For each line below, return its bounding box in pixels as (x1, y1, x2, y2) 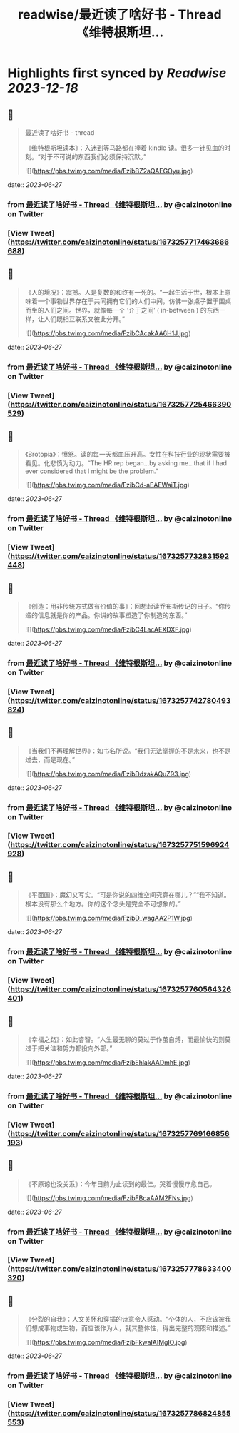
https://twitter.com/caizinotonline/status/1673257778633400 (10, 1264, 232, 1274)
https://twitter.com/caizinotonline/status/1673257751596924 (10, 840, 230, 850)
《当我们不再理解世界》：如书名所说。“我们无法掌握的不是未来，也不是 (24, 746, 231, 755)
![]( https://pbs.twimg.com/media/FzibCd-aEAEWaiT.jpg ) (24, 481, 190, 490)
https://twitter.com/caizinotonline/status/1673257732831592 (10, 551, 230, 561)
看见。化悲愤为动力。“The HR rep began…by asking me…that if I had (24, 459, 227, 467)
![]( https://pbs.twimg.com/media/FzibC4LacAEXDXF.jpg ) (24, 625, 193, 634)
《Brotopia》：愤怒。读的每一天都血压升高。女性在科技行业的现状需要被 (24, 450, 230, 459)
